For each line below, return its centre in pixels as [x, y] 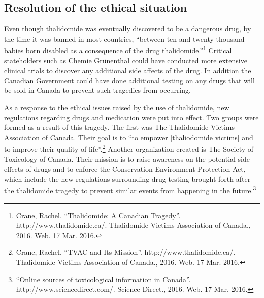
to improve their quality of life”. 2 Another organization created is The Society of [129, 148]
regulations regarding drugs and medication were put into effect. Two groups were [131, 117]
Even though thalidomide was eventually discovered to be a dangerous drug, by [128, 29]
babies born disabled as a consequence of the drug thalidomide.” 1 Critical [118, 50]
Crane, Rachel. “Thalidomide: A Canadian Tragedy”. [98, 215]
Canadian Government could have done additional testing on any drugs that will [129, 80]
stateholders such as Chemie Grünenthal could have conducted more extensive [126, 60]
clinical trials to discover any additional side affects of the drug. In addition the [128, 70]
